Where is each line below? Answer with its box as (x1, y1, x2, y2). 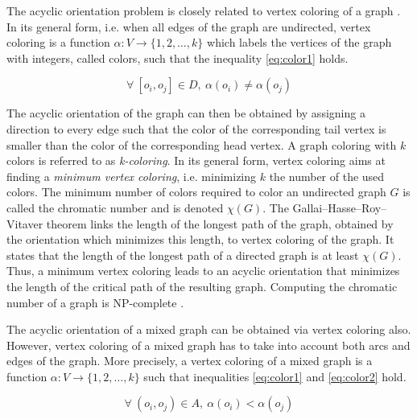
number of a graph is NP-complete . (6, 294, 184, 310)
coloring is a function (6, 34, 110, 51)
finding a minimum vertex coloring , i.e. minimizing (6, 167, 257, 184)
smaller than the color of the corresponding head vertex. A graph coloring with (6, 136, 397, 153)
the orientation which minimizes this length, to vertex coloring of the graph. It (6, 231, 394, 248)
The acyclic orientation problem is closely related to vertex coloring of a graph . (6, 2, 401, 18)
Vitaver (6, 215, 43, 232)
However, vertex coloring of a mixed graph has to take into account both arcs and (6, 336, 411, 353)
